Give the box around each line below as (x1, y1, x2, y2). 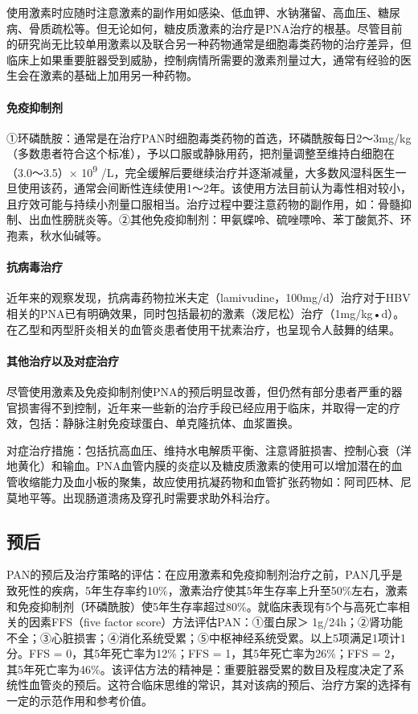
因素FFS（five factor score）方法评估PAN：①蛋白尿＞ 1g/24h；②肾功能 (28, 613, 404, 630)
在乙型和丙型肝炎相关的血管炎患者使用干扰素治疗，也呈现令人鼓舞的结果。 (6, 320, 400, 337)
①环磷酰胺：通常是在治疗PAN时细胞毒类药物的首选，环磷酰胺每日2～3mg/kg (6, 129, 412, 146)
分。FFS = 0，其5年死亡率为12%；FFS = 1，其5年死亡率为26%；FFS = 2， (6, 645, 402, 662)
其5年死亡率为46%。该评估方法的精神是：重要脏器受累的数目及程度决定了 (6, 660, 393, 677)
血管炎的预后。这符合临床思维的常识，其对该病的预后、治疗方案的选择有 (28, 676, 412, 693)
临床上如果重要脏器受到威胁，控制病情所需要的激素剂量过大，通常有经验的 (6, 51, 400, 68)
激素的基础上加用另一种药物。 (39, 67, 198, 84)
